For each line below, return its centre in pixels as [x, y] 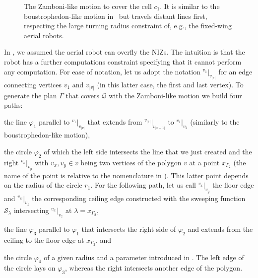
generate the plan [31, 95]
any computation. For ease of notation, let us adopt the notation [102, 71]
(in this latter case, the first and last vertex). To [170, 85]
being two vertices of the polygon [131, 162]
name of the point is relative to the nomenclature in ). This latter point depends [126, 175]
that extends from [115, 121]
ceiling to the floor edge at [44, 240]
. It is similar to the [190, 6]
